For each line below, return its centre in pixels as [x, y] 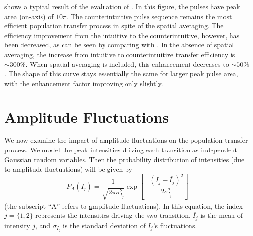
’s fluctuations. [175, 225]
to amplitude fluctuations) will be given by [68, 169]
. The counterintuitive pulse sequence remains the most [149, 16]
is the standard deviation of [105, 225]
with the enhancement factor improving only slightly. [84, 83]
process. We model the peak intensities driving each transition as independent [121, 150]
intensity [17, 225]
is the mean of [221, 215]
